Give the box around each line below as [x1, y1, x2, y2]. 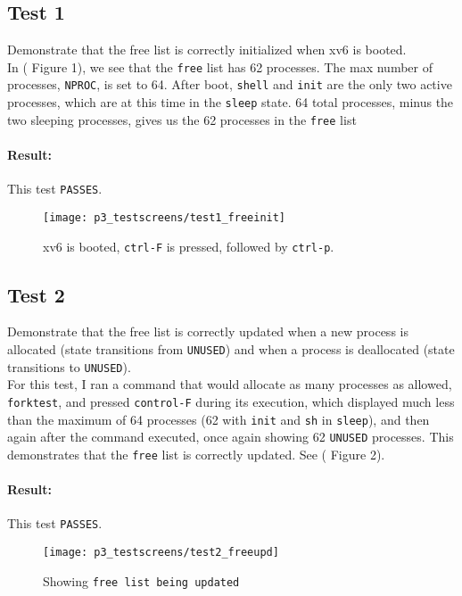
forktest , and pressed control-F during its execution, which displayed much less [7, 392, 455, 410]
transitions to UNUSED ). [7, 357, 131, 376]
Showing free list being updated [43, 571, 240, 590]
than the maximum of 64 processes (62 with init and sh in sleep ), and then [7, 410, 430, 428]
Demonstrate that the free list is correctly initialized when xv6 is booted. [7, 40, 407, 59]
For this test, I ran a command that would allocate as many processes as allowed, [7, 375, 452, 393]
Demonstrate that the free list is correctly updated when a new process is [7, 322, 408, 341]
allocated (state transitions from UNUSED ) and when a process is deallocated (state [7, 339, 455, 358]
